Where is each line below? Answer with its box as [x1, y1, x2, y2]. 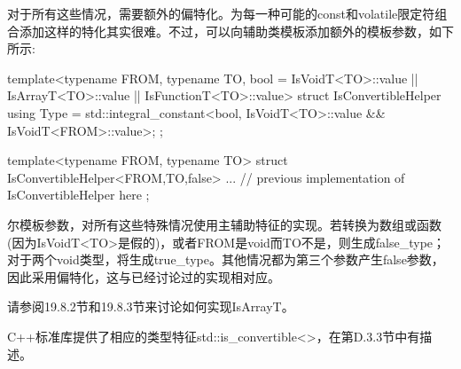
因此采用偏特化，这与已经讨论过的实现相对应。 [7, 267, 280, 286]
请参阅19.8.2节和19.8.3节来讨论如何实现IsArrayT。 [7, 297, 294, 316]
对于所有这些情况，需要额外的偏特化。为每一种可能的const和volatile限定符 [7, 4, 435, 22]
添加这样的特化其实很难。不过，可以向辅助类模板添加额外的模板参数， [19, 21, 429, 40]
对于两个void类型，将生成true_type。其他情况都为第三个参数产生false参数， [7, 250, 444, 269]
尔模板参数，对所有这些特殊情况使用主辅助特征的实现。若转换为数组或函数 [7, 215, 441, 233]
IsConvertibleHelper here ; [7, 185, 150, 204]
